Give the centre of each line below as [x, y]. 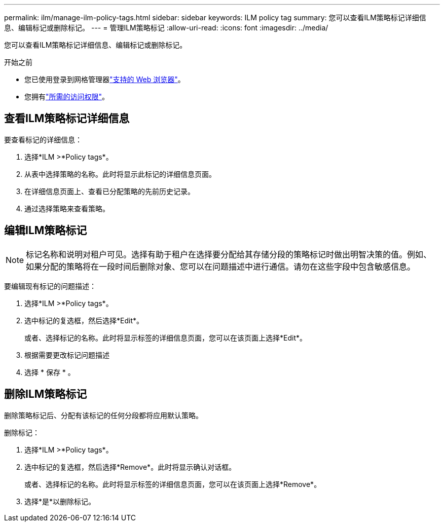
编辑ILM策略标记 [46, 231]
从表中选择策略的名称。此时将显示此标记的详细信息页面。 [120, 174]
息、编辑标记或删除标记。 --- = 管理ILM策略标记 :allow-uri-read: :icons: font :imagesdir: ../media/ [166, 28]
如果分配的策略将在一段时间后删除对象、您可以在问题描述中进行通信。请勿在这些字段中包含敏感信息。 [221, 266]
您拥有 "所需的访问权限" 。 [67, 97]
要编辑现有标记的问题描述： [50, 286]
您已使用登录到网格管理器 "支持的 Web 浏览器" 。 [105, 79]
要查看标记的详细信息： [43, 139]
